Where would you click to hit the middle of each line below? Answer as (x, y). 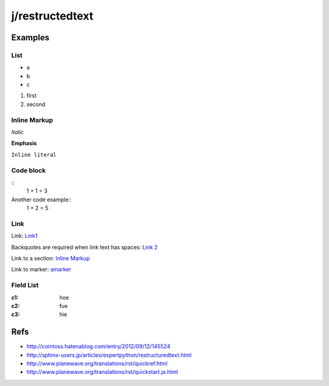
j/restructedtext (52, 16)
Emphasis (24, 143)
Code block (28, 170)
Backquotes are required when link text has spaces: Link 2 (84, 247)
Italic (17, 132)
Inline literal (34, 155)
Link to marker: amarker (41, 270)
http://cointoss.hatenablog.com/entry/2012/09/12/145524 (98, 346)
